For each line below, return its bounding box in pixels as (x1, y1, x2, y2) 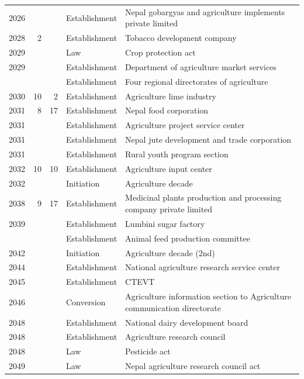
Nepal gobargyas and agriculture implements (125, 5, 285, 18)
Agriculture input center (125, 162, 212, 174)
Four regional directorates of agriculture (125, 75, 268, 87)
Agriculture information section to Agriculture (125, 290, 291, 302)
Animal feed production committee (125, 232, 250, 244)
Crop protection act (125, 46, 196, 58)
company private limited (125, 203, 213, 215)
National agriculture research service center (125, 261, 280, 273)
